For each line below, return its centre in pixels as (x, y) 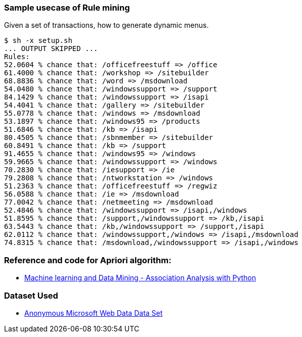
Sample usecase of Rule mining (67, 8)
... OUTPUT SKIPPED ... (51, 49)
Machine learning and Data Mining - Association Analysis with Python (140, 278)
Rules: (17, 57)
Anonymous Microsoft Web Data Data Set (94, 313)
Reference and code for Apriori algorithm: (88, 260)
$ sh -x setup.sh (38, 41)
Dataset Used (31, 295)
